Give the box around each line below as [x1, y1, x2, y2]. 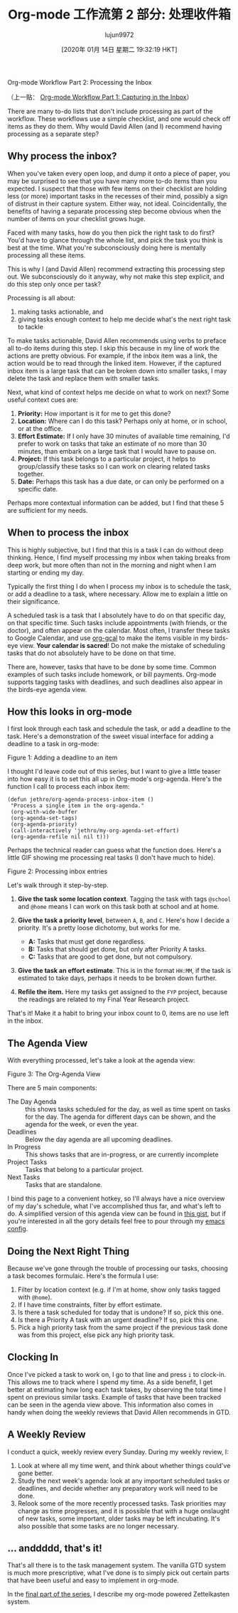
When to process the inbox [7, 527, 129, 539]
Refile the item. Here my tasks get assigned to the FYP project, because [17, 988, 228, 996]
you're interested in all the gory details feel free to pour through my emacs [7, 1217, 225, 1225]
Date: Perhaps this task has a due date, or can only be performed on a [17, 477, 225, 486]
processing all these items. [7, 250, 86, 260]
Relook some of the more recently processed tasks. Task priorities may [17, 1498, 226, 1508]
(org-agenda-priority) [10, 821, 78, 829]
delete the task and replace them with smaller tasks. [7, 374, 160, 383]
